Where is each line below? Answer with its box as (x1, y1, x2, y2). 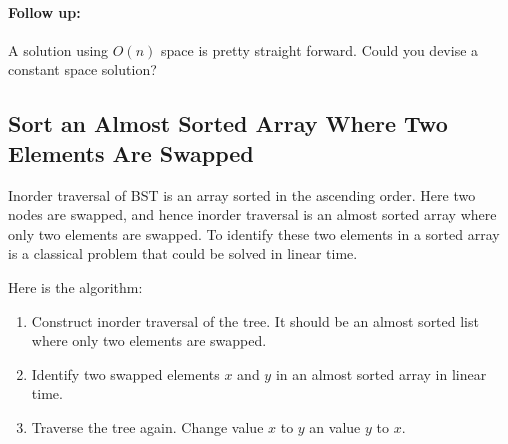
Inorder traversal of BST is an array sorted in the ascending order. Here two (8, 184, 476, 205)
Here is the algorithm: (8, 276, 143, 297)
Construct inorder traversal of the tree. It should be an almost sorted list (31, 310, 479, 331)
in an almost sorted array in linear (275, 363, 487, 384)
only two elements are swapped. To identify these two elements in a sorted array (8, 223, 500, 244)
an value (309, 416, 361, 437)
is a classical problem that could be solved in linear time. (8, 243, 358, 264)
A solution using (8, 39, 109, 60)
